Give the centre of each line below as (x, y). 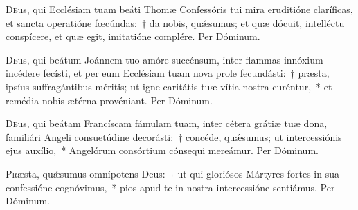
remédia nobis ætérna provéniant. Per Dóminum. (109, 100)
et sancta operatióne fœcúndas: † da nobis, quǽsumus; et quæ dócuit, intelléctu (175, 22)
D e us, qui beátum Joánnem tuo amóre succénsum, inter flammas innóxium (164, 59)
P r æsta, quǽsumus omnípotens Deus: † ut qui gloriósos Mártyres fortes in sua (172, 173)
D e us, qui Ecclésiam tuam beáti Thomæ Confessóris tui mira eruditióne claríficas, (179, 9)
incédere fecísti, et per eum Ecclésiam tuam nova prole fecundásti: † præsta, (168, 73)
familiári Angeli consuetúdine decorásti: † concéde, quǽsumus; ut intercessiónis (174, 136)
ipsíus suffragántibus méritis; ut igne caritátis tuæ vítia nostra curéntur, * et (169, 86)
